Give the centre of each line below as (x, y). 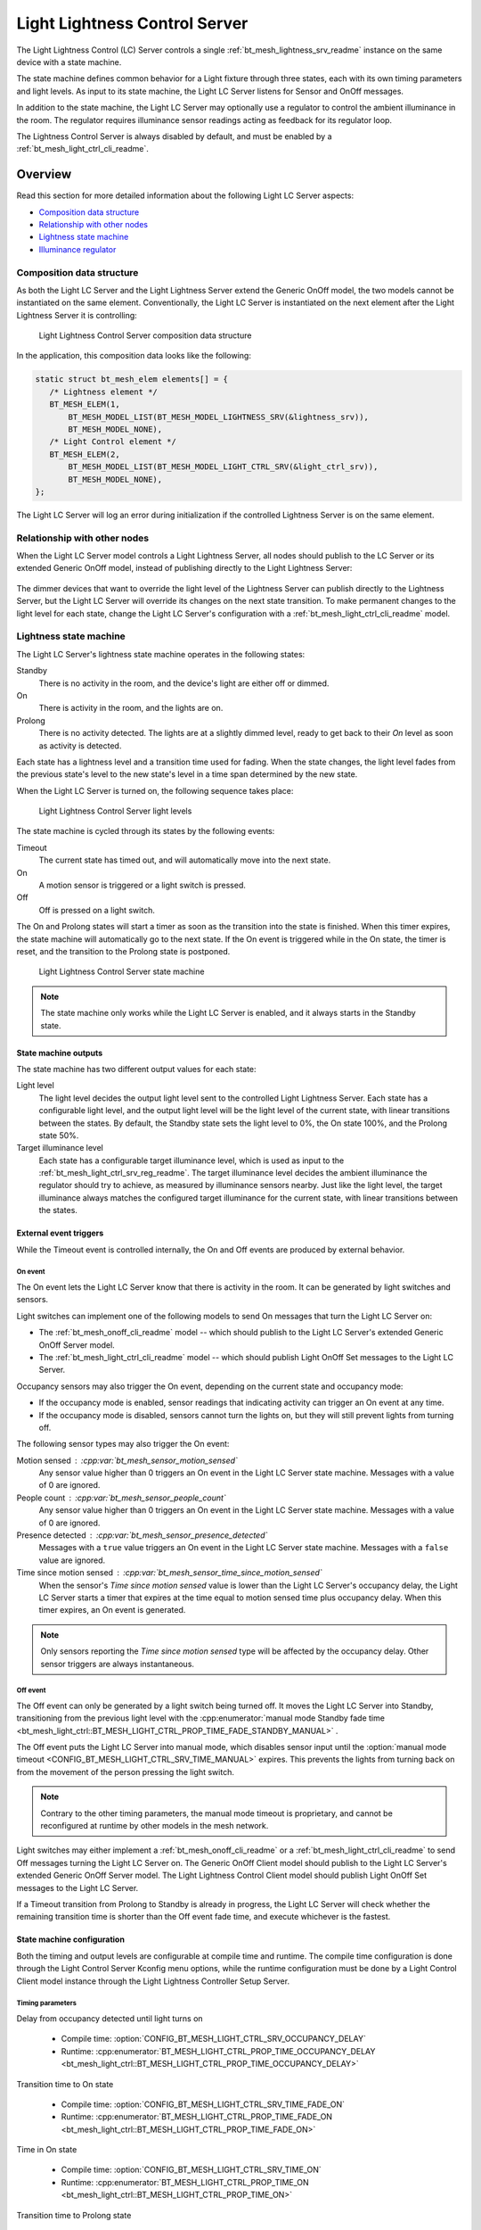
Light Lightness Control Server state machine (122, 971)
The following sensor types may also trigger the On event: (123, 1444)
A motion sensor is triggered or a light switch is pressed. (143, 885)
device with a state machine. (69, 62)
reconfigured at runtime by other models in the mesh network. (155, 1826)
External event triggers (60, 1233)
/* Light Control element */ (113, 442)
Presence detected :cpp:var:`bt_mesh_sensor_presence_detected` (142, 1535)
